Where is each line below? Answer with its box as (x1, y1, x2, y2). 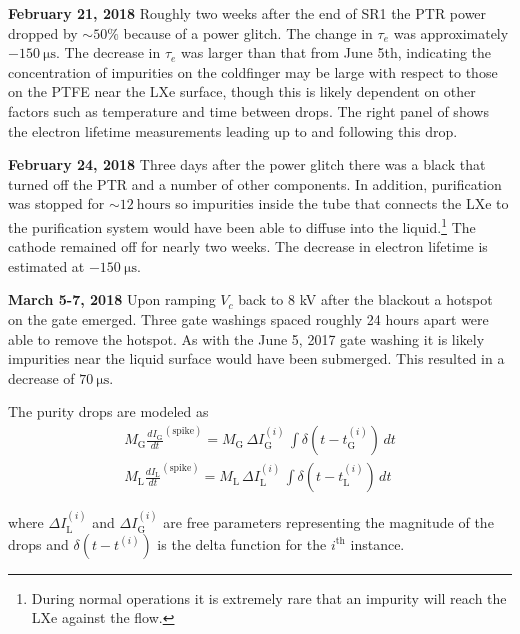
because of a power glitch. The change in (123, 22, 373, 43)
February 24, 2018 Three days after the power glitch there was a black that (8, 154, 486, 175)
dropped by (8, 22, 78, 43)
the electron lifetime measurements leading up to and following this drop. (8, 120, 458, 141)
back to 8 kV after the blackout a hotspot (238, 289, 493, 310)
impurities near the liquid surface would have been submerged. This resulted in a (8, 348, 505, 369)
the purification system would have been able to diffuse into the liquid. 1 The (8, 213, 476, 237)
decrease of (8, 367, 75, 388)
